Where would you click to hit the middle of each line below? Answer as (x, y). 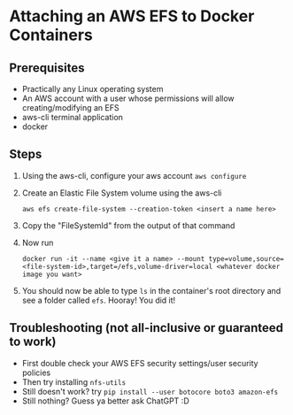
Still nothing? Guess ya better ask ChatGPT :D (105, 401)
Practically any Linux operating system (93, 89)
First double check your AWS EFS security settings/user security (140, 363)
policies (36, 373)
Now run (38, 242)
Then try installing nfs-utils (74, 381)
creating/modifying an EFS (70, 108)
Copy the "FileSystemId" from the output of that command (128, 225)
